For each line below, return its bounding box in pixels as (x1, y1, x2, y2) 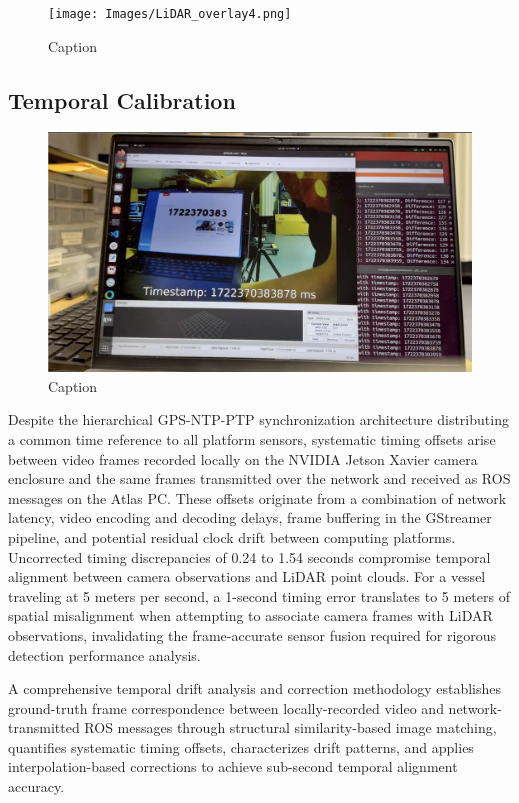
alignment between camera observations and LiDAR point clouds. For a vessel (8, 566, 486, 587)
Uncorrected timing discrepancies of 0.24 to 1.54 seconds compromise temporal (8, 546, 491, 567)
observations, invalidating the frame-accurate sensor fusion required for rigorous (8, 624, 497, 645)
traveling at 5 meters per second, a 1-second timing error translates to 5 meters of (8, 585, 510, 606)
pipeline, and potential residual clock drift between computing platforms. (8, 526, 456, 547)
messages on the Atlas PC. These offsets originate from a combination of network (8, 487, 507, 508)
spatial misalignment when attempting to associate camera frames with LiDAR (8, 605, 493, 626)
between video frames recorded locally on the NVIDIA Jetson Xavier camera (8, 448, 478, 469)
